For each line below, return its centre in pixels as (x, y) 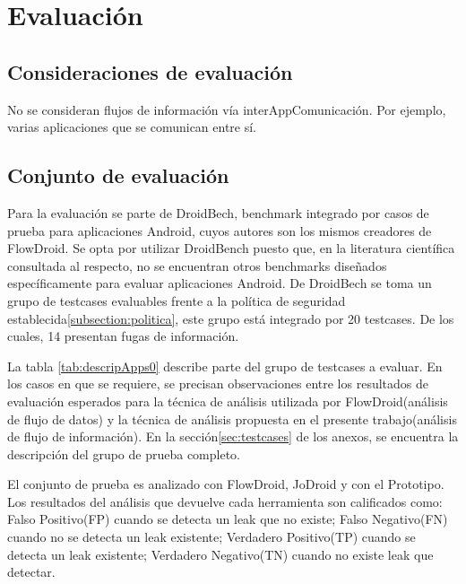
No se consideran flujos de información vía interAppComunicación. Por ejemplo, (227, 109)
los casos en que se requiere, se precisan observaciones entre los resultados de (218, 384)
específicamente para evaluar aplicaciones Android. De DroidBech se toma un (220, 283)
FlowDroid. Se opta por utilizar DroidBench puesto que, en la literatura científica (231, 248)
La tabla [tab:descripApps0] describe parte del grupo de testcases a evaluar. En (225, 366)
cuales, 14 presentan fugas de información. (123, 336)
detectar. (31, 572)
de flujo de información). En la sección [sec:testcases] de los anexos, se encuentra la (233, 436)
